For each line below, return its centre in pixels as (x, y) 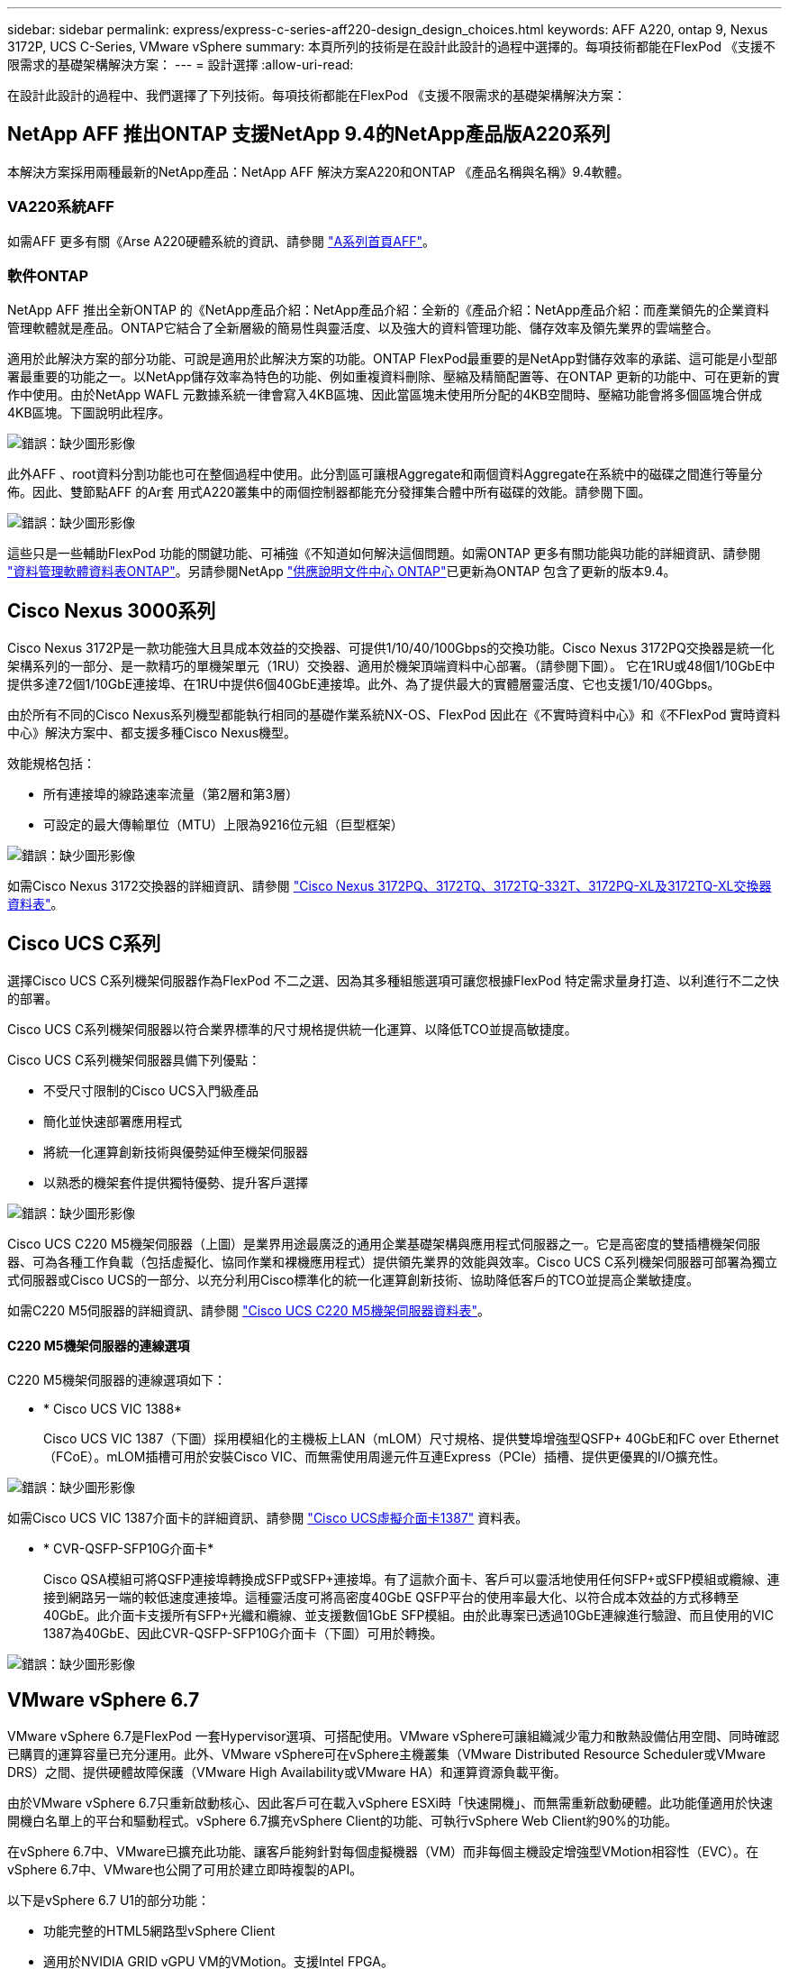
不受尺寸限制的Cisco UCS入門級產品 (151, 1091)
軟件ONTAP (48, 275)
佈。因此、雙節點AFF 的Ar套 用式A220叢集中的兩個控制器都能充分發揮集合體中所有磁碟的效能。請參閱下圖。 (329, 492)
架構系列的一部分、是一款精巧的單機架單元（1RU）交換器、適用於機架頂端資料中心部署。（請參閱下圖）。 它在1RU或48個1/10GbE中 (391, 666)
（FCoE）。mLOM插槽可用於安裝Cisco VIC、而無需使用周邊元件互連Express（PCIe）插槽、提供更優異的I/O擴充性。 (385, 1457)
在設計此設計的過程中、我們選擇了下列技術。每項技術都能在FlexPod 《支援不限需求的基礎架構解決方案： (317, 95)
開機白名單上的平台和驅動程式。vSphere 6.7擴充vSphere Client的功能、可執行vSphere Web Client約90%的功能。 (343, 1821)
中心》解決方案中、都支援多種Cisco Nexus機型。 (152, 733)
